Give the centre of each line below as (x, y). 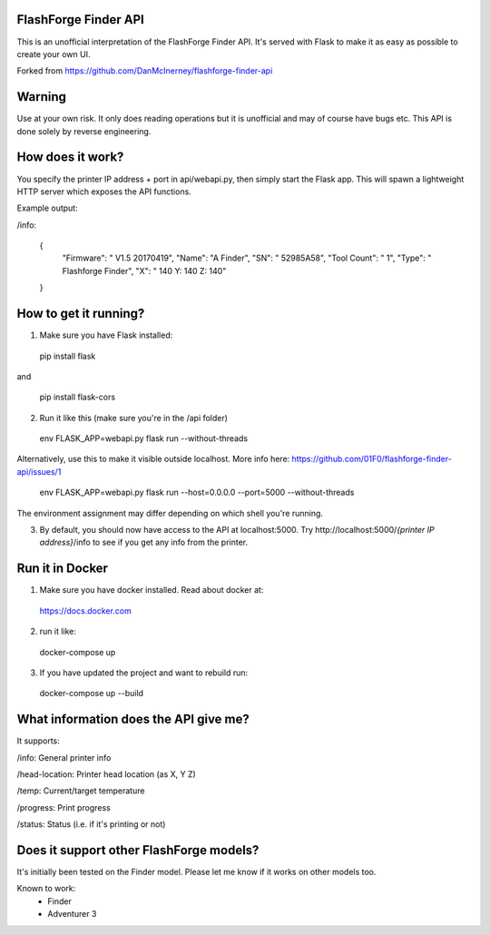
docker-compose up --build (92, 694)
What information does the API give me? (133, 719)
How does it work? (70, 157)
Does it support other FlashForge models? (138, 850)
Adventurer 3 (72, 914)
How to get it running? (81, 314)
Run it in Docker (63, 569)
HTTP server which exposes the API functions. (104, 192)
